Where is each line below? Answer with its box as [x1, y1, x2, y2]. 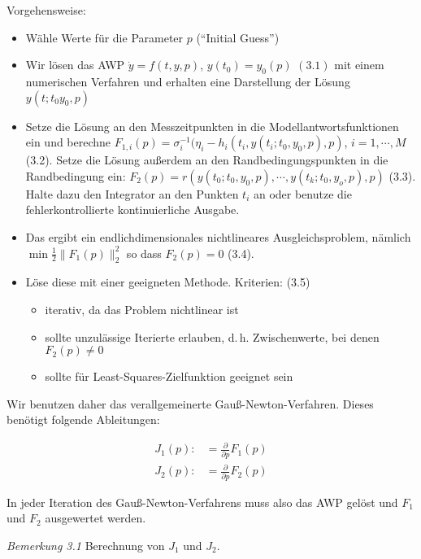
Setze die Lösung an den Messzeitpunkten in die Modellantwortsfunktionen [25, 117, 399, 134]
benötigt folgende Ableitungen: [7, 411, 160, 428]
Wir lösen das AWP [25, 56, 125, 73]
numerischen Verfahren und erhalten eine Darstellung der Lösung [25, 72, 350, 90]
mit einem [334, 56, 384, 73]
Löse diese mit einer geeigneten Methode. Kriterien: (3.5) [25, 273, 310, 290]
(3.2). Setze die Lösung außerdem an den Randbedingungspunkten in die [25, 151, 388, 168]
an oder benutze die [253, 185, 352, 202]
